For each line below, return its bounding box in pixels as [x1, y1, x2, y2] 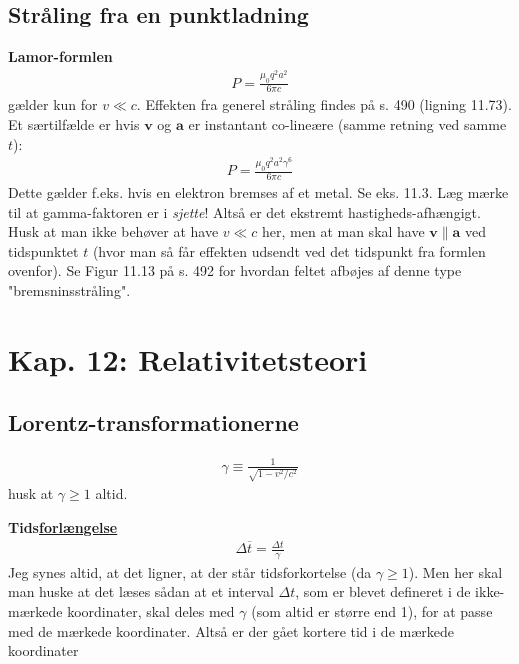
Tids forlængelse [8, 516, 118, 537]
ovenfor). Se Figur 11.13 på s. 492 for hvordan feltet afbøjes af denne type [8, 260, 462, 281]
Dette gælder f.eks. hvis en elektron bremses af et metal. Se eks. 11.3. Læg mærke [8, 181, 509, 202]
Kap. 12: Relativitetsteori [8, 338, 368, 379]
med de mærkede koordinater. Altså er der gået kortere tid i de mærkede [8, 620, 455, 641]
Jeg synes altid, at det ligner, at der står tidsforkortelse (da [8, 561, 372, 582]
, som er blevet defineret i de [295, 581, 471, 602]
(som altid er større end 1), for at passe [251, 601, 493, 622]
